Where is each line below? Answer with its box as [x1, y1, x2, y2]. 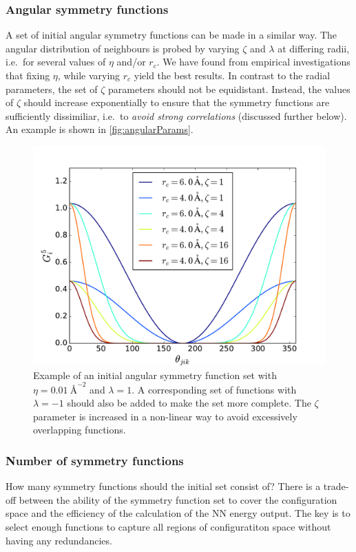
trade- [323, 479, 349, 493]
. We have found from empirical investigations [156, 54, 350, 69]
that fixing [6, 68, 50, 82]
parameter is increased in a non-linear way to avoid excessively [33, 409, 297, 423]
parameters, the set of [6, 81, 98, 96]
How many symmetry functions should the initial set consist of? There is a [6, 479, 321, 493]
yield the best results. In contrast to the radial [134, 68, 331, 82]
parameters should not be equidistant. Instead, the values [108, 81, 350, 96]
